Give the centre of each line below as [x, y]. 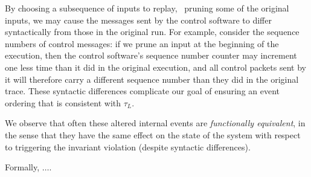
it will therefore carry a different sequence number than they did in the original [152, 79]
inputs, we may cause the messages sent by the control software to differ [138, 20]
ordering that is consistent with [63, 102]
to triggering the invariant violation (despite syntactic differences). [128, 146]
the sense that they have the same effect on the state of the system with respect [153, 134]
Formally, [22, 167]
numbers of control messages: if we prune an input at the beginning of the [142, 43]
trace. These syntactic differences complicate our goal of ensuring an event [143, 91]
